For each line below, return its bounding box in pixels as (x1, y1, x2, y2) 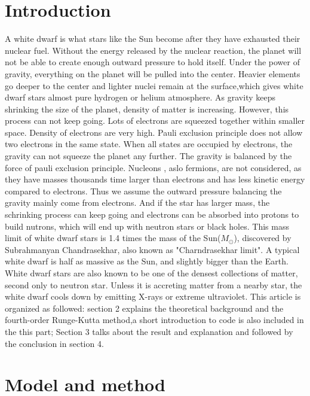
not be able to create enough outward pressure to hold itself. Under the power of (5, 56, 300, 68)
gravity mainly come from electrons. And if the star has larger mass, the (5, 196, 270, 209)
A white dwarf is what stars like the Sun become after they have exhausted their (5, 32, 300, 45)
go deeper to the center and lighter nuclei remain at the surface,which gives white (5, 79, 303, 92)
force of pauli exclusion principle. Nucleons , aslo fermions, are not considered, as (5, 161, 302, 173)
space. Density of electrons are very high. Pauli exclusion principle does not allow (5, 126, 303, 138)
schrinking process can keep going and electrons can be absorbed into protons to (5, 208, 299, 221)
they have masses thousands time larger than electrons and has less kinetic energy (5, 173, 305, 185)
